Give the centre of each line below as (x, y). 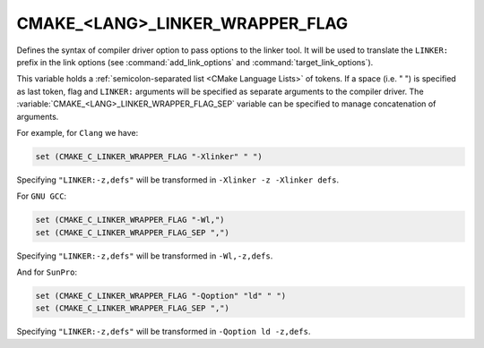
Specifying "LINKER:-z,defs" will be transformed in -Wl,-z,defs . (145, 256)
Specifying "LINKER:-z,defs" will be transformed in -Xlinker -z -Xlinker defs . (178, 180)
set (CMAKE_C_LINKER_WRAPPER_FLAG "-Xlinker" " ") (149, 156)
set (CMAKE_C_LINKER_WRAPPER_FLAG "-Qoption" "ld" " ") (161, 296)
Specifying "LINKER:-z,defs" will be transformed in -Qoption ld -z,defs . (164, 332)
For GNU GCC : (42, 196)
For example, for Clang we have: (78, 132)
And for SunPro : (47, 272)
